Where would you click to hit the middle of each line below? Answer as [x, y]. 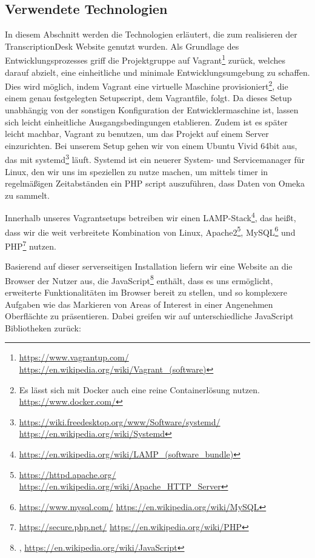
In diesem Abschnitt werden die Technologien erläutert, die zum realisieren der [151, 34]
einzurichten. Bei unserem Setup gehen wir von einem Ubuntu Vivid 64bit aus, [151, 145]
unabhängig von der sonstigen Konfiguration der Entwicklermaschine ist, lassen [152, 110]
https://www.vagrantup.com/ [74, 357]
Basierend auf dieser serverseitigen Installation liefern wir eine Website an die [149, 266]
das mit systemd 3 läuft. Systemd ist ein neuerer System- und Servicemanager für [155, 159]
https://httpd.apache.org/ [68, 474]
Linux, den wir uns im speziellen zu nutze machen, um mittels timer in [137, 171]
